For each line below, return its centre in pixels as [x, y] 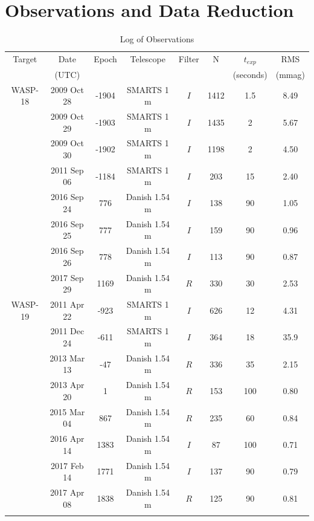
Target [25, 59]
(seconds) [250, 74]
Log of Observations [157, 39]
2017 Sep [67, 277]
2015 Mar [67, 411]
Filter [189, 59]
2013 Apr [67, 385]
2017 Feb [67, 465]
